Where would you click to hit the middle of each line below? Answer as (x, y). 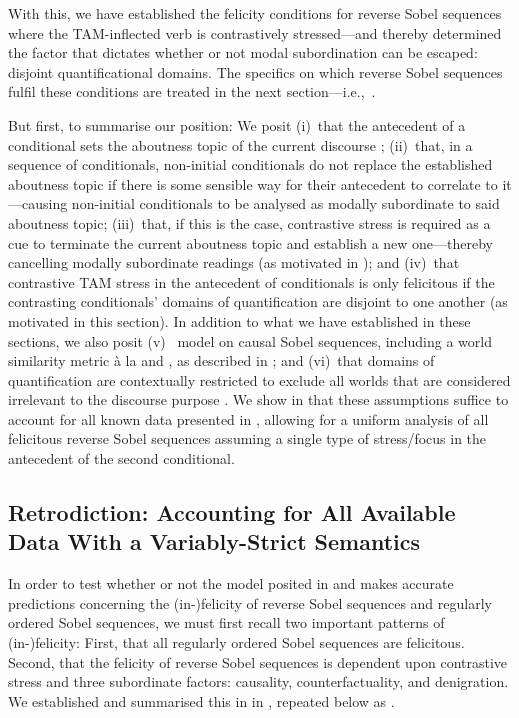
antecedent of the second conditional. (121, 458)
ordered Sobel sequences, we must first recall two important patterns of (226, 622)
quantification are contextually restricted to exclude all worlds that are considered (259, 379)
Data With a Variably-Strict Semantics (214, 541)
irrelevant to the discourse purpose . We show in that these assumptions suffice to (258, 399)
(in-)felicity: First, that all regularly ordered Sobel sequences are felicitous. (236, 642)
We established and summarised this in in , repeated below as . (201, 700)
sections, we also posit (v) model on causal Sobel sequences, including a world (250, 340)
